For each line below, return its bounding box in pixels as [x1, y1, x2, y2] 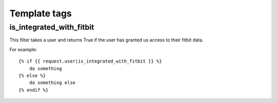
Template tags [9, 8, 72, 19]
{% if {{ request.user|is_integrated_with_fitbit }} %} [18, 58, 162, 64]
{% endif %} [18, 87, 49, 93]
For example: [9, 46, 37, 52]
